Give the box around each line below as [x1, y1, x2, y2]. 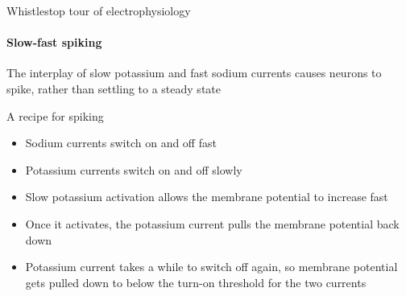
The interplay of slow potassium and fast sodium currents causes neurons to [6, 64, 382, 81]
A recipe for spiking [6, 107, 104, 124]
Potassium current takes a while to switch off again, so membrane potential [25, 258, 398, 275]
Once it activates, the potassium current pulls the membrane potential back [25, 215, 400, 232]
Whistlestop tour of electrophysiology [6, 2, 191, 18]
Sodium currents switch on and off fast [25, 134, 217, 151]
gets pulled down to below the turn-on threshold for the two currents [25, 273, 367, 290]
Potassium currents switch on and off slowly [25, 161, 242, 178]
